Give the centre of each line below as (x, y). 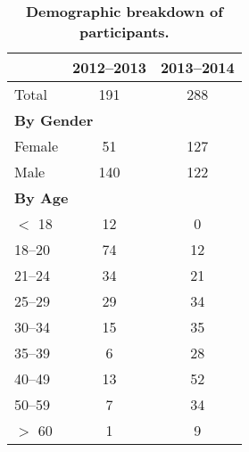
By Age (41, 197)
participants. (124, 32)
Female (37, 146)
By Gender (54, 120)
